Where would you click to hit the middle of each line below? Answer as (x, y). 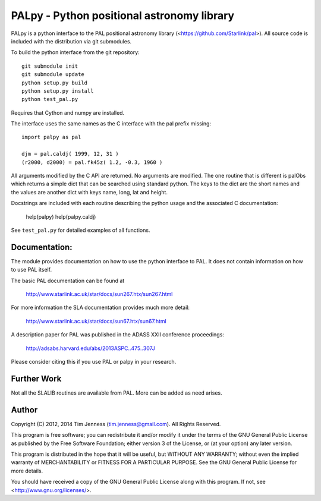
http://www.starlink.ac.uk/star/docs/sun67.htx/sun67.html (96, 321)
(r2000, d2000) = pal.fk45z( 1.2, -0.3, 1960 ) (92, 162)
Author (24, 410)
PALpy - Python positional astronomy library (123, 15)
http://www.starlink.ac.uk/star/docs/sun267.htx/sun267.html (99, 294)
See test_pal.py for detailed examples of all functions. (81, 230)
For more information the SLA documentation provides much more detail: (100, 308)
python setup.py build (55, 83)
